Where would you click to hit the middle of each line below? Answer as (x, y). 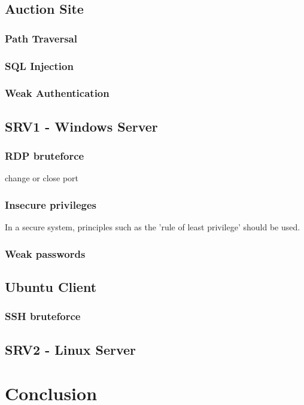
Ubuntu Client (51, 286)
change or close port (42, 178)
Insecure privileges (51, 204)
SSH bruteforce (43, 316)
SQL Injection (39, 66)
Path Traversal (41, 38)
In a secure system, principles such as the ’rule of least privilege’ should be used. (153, 227)
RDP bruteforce (45, 156)
